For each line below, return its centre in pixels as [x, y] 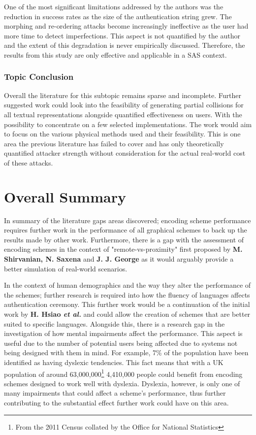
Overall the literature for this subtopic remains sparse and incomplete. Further [123, 95]
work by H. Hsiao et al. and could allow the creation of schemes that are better [127, 314]
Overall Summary [65, 196]
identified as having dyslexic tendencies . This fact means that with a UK [114, 362]
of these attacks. [29, 162]
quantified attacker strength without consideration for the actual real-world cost [125, 153]
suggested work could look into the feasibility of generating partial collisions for [124, 105]
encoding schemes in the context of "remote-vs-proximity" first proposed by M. [123, 249]
